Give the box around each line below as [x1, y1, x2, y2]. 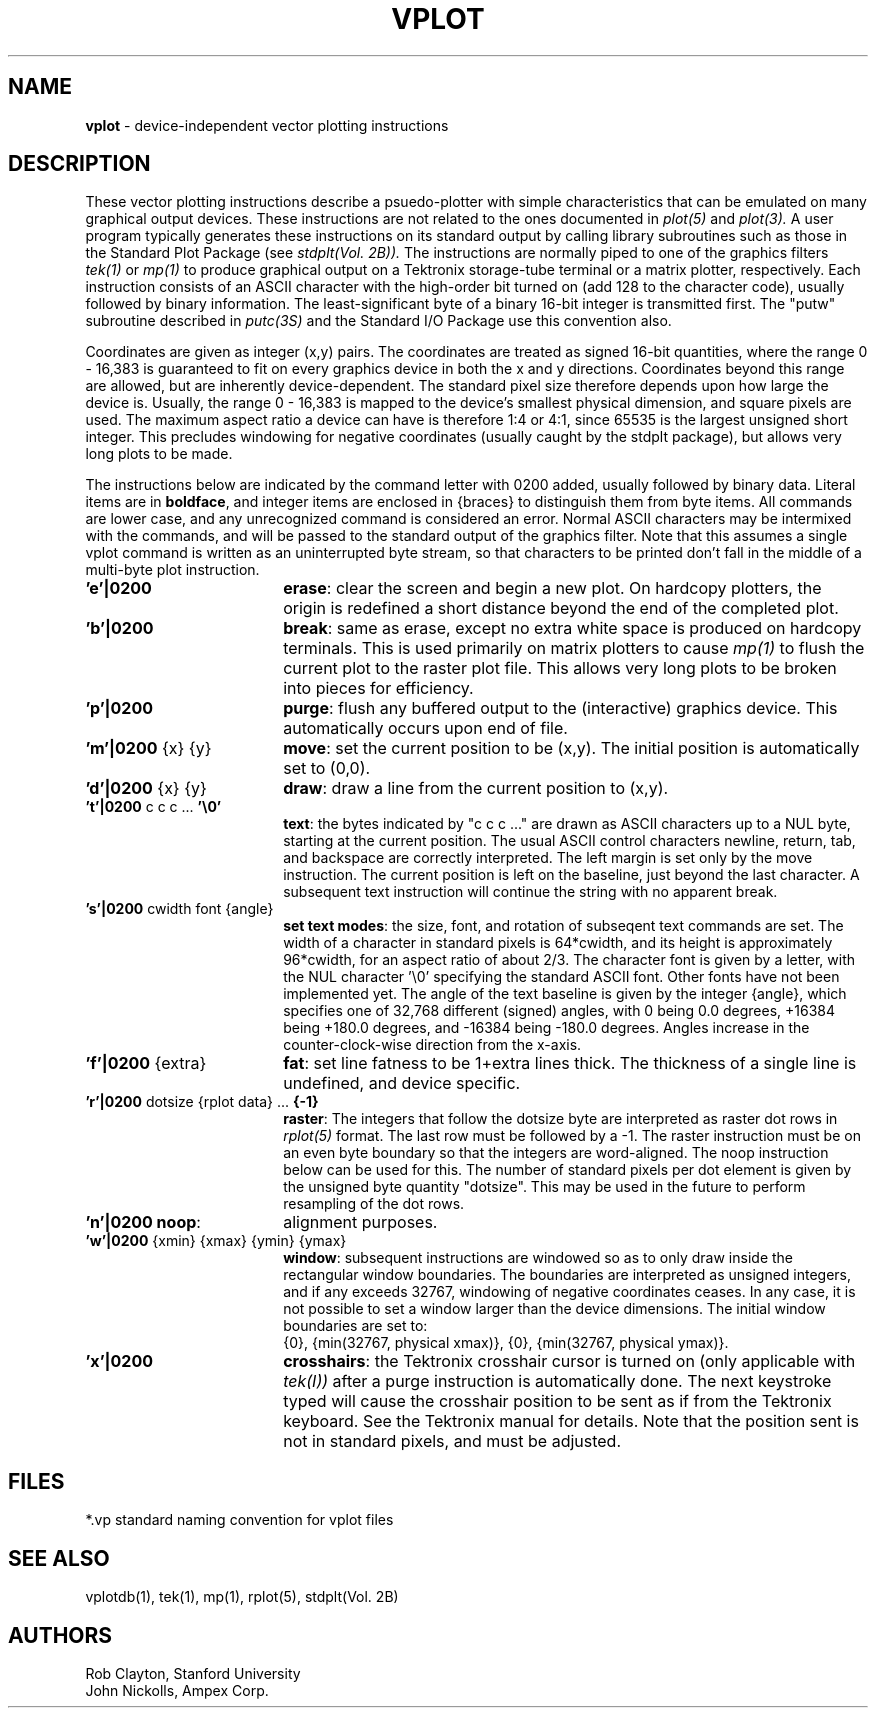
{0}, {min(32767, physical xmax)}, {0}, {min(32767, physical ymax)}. [283, 1334, 729, 1352]
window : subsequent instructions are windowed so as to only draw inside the [283, 1249, 793, 1267]
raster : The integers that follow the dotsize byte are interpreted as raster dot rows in [283, 1110, 838, 1128]
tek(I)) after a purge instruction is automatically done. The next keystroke [283, 1371, 832, 1392]
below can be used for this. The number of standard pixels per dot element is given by [283, 1161, 852, 1179]
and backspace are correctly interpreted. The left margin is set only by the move [283, 849, 813, 867]
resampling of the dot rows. [283, 1195, 465, 1213]
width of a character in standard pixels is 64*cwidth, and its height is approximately [283, 934, 833, 952]
